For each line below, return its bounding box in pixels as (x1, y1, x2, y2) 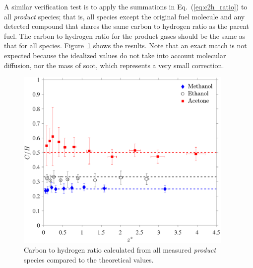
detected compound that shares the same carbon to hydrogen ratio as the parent (4, 21, 249, 31)
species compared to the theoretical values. (24, 254, 154, 265)
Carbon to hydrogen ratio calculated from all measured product (24, 245, 216, 255)
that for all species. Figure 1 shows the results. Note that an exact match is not (4, 40, 247, 51)
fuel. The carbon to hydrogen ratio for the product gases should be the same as (4, 30, 246, 41)
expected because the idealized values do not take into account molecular (4, 50, 226, 60)
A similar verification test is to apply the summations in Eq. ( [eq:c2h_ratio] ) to (4, 1, 248, 11)
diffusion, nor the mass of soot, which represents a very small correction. (4, 60, 224, 70)
